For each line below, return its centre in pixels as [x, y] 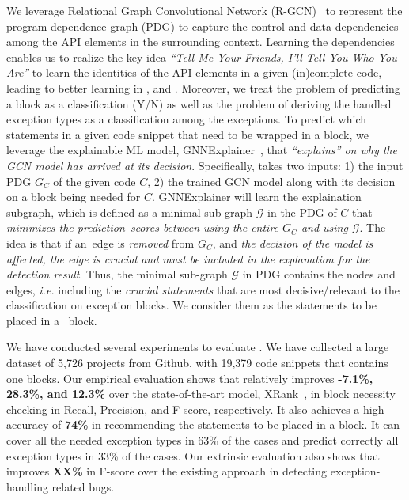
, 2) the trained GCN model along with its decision [271, 181]
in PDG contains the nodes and [319, 274]
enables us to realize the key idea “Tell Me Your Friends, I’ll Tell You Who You [202, 57]
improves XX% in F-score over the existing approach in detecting [167, 471]
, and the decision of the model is [293, 242]
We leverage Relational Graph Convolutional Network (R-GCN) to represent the [204, 10]
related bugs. [83, 486]
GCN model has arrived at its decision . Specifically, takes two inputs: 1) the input [205, 165]
